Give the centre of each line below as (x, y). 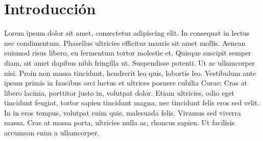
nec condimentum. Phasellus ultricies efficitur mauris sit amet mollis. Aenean (125, 43)
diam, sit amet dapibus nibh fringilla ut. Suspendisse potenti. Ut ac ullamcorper (130, 62)
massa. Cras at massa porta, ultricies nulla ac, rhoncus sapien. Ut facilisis (119, 122)
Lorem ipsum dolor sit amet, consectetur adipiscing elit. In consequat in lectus (127, 33)
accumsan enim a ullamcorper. (52, 133)
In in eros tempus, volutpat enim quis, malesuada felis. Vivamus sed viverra (123, 112)
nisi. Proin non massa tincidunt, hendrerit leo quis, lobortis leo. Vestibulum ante (130, 73)
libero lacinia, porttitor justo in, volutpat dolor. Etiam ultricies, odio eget (119, 92)
